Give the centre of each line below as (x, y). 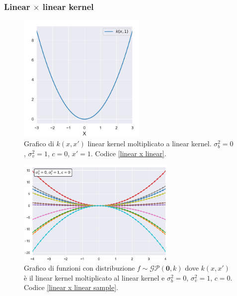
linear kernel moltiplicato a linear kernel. (150, 143)
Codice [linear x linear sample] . (71, 287)
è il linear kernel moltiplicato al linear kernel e (94, 277)
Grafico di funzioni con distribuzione (79, 267)
